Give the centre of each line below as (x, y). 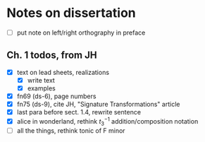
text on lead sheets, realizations (63, 72)
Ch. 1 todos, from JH (52, 55)
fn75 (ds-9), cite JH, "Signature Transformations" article (98, 105)
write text (41, 80)
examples (41, 88)
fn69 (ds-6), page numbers (56, 96)
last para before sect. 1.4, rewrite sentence (79, 112)
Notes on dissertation (72, 13)
